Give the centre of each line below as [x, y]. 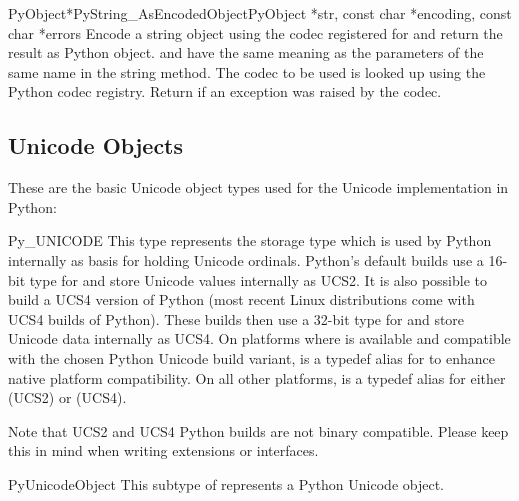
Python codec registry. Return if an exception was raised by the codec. [225, 91]
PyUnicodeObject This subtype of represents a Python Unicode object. [226, 483]
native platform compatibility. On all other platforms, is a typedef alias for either [257, 377]
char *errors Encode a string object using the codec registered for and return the [255, 32]
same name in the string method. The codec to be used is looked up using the [247, 71]
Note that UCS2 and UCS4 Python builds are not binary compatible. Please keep [258, 430]
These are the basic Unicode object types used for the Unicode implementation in [258, 187]
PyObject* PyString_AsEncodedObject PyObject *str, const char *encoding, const [260, 13]
